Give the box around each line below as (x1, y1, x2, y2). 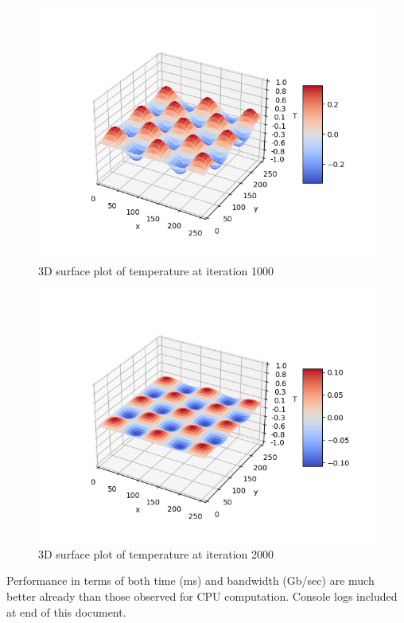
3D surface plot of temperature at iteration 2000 (38, 545, 274, 562)
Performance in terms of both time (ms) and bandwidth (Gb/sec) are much (6, 572, 375, 589)
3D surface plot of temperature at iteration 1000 (38, 262, 274, 278)
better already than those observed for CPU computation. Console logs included (6, 587, 398, 604)
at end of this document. (6, 603, 126, 620)
